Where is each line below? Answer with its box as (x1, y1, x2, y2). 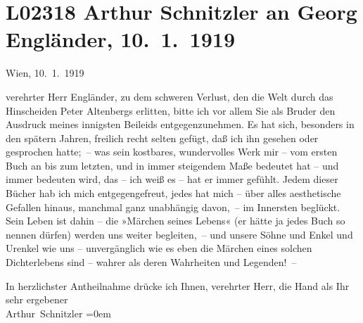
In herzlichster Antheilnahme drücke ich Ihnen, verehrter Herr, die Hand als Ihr (6, 278, 350, 293)
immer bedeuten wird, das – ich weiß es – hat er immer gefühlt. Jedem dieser (6, 172, 338, 186)
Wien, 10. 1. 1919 (6, 65, 84, 80)
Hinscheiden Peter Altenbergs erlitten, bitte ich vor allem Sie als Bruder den (6, 103, 336, 118)
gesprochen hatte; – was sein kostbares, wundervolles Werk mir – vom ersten (6, 144, 338, 159)
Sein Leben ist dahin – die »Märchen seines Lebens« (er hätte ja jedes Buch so (6, 213, 345, 228)
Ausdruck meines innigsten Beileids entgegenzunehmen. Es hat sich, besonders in (6, 117, 355, 132)
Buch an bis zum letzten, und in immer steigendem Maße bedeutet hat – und (6, 158, 339, 172)
